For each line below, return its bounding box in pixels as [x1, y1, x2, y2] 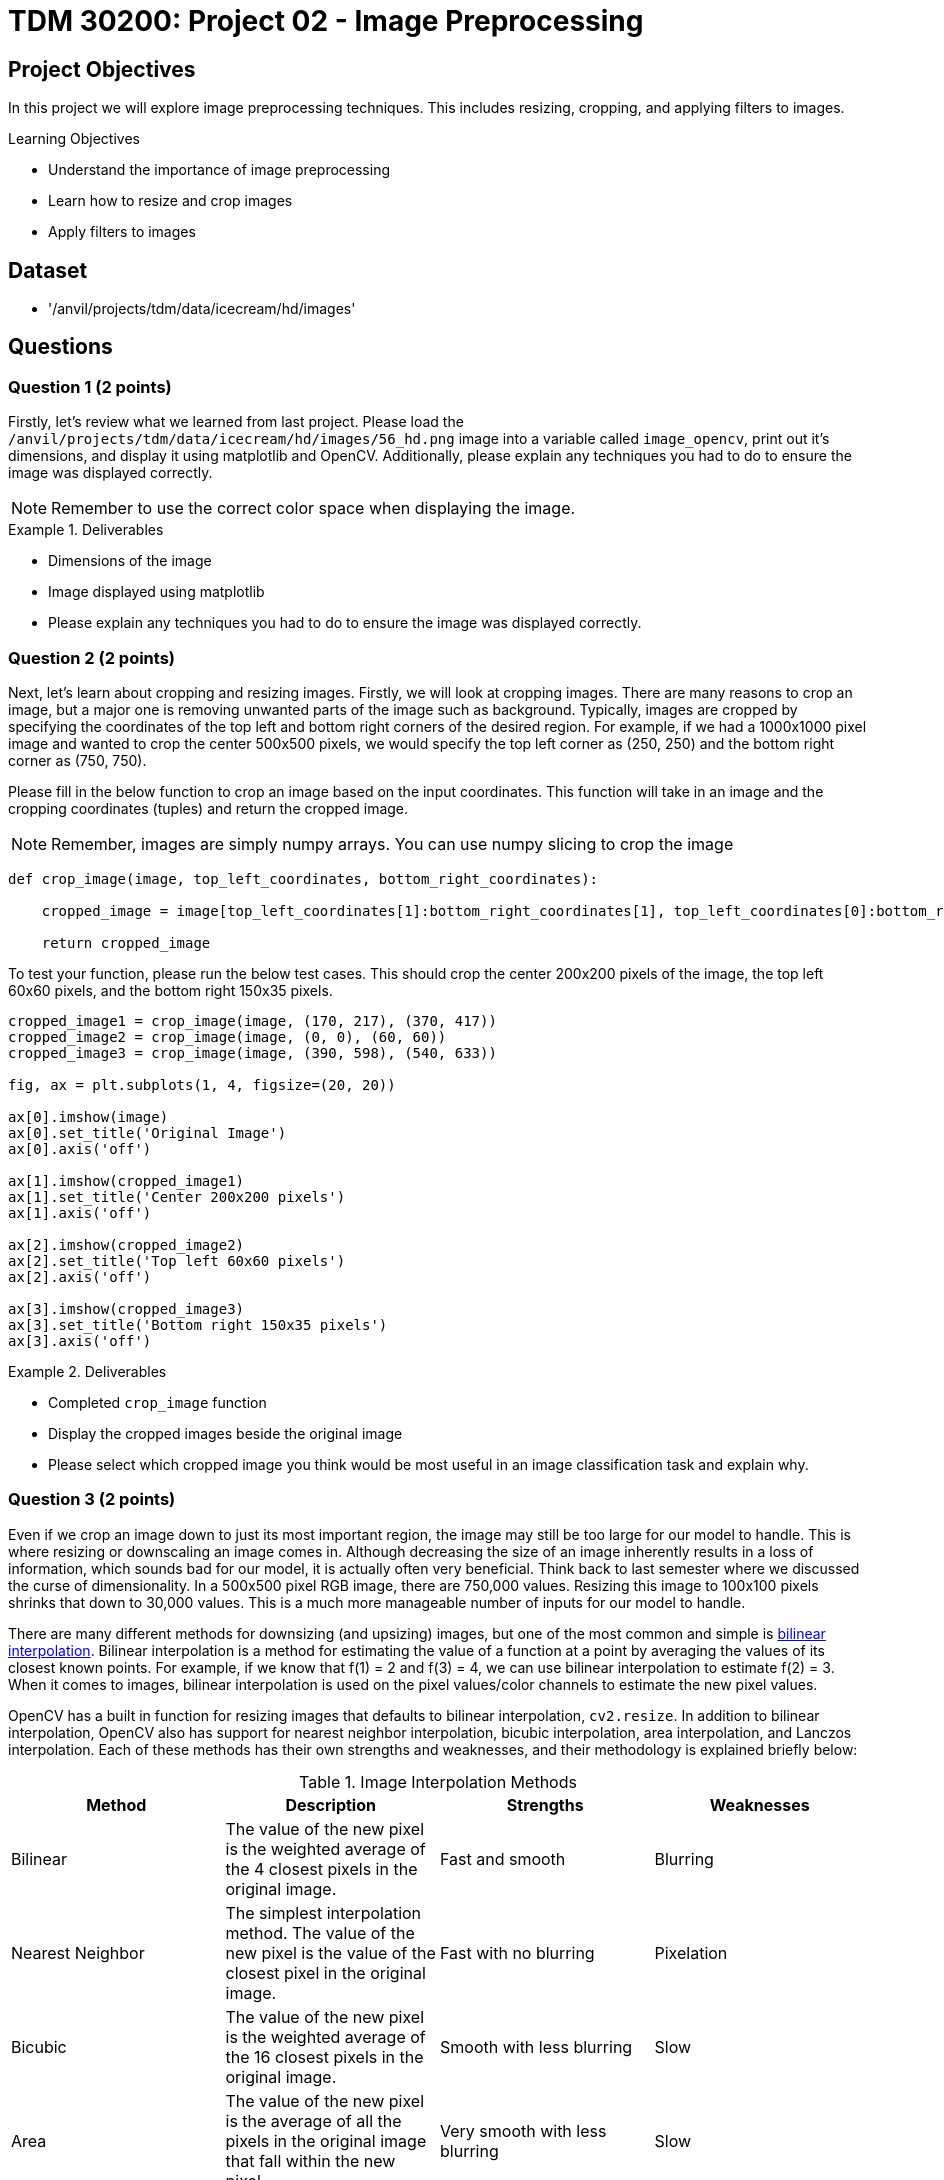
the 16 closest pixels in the [225, 2046, 424, 2067]
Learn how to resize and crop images [48, 192, 293, 210]
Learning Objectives [8, 130, 140, 148]
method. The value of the [225, 1922, 415, 1943]
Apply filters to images [48, 223, 196, 241]
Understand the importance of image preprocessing [48, 161, 391, 179]
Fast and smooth [440, 1848, 566, 1869]
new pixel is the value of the [225, 1942, 436, 1963]
